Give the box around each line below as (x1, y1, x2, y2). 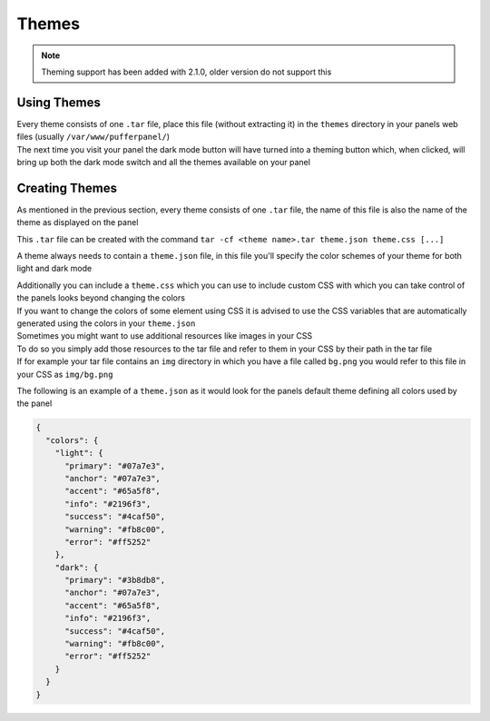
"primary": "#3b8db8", (64, 575, 166, 586)
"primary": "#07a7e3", (64, 460, 166, 471)
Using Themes (16, 94, 102, 110)
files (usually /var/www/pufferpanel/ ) (16, 132, 171, 143)
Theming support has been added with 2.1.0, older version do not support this (41, 66, 332, 77)
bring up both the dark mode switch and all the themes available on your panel (16, 157, 310, 168)
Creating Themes (16, 180, 118, 195)
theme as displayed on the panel (16, 217, 139, 228)
